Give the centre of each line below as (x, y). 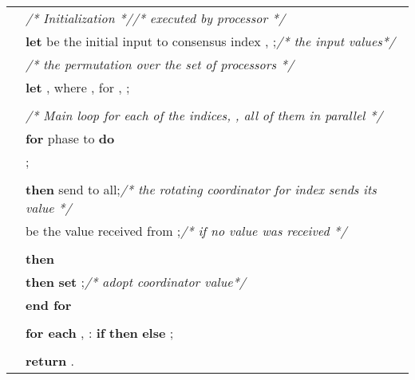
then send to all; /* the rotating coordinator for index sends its (201, 189)
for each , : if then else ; (100, 333)
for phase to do (70, 138)
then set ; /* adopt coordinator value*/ (136, 282)
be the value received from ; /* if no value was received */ (186, 231)
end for (49, 305)
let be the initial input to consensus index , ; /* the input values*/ (211, 41)
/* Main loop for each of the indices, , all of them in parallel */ (204, 115)
